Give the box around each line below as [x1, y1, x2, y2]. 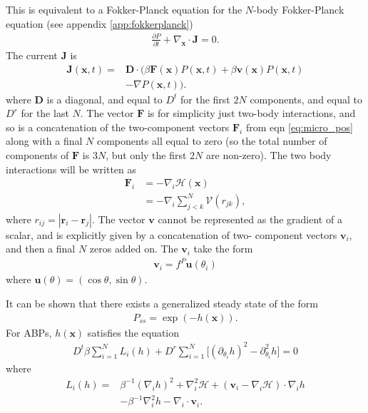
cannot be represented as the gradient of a [158, 211, 342, 226]
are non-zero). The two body [206, 148, 332, 163]
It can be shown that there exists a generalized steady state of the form [6, 295, 318, 310]
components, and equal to [250, 91, 362, 106]
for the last [21, 106, 69, 121]
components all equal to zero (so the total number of [96, 133, 327, 148]
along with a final [6, 133, 83, 148]
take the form [193, 241, 253, 256]
